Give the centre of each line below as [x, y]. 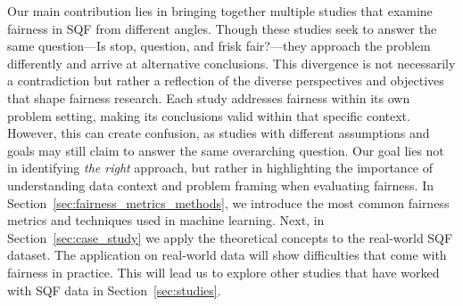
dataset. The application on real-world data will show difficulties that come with [227, 255]
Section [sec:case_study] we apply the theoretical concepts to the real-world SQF [230, 237]
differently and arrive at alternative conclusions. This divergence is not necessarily [231, 63]
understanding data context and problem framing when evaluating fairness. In [221, 185]
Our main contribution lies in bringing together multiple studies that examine [220, 11]
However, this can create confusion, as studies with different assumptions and [219, 133]
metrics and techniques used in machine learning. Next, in [166, 220]
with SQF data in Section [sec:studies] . [114, 290]
